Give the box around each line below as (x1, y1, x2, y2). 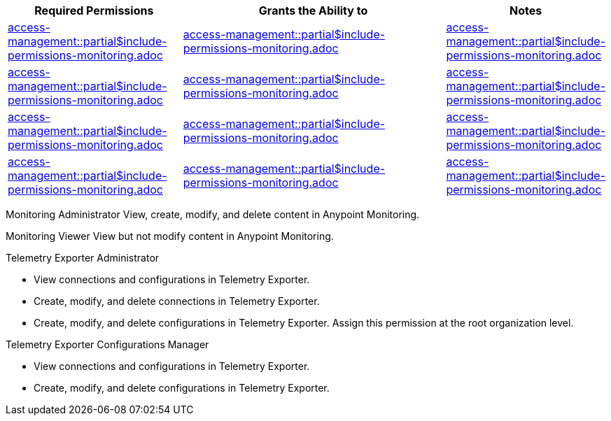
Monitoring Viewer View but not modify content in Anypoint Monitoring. (6, 230, 334, 242)
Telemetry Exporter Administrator (6, 252, 160, 264)
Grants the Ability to (258, 3, 368, 17)
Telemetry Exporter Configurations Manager (6, 338, 209, 350)
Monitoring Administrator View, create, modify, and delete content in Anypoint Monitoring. (6, 208, 420, 220)
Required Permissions (34, 3, 154, 17)
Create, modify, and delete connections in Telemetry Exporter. (34, 295, 320, 307)
